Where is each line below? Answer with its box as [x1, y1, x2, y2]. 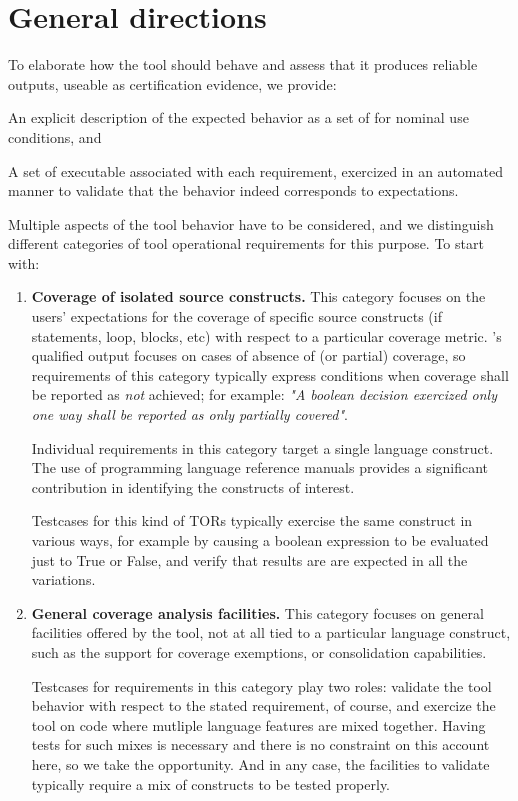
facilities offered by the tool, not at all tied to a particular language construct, [31, 622, 511, 643]
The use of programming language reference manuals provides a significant [31, 457, 489, 478]
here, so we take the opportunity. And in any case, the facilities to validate [31, 753, 490, 774]
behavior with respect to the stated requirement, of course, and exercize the [31, 695, 496, 716]
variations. [31, 569, 96, 590]
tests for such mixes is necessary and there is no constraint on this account [31, 734, 490, 755]
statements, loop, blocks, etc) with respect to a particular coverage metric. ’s [31, 325, 502, 346]
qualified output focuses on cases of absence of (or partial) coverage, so [31, 345, 466, 366]
